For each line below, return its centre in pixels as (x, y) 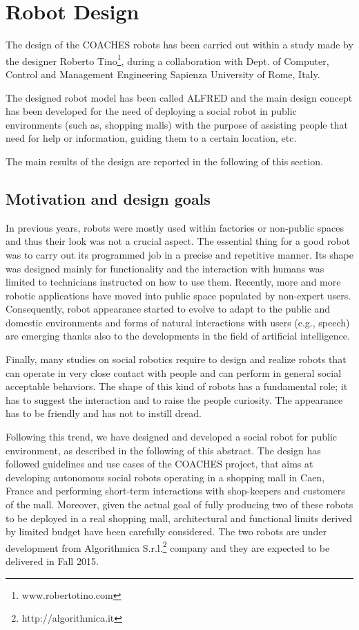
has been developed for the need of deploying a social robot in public (151, 111)
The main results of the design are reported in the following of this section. (164, 161)
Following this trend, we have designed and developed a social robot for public (172, 437)
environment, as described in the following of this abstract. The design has (163, 450)
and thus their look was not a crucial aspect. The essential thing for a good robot (178, 241)
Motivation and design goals (108, 198)
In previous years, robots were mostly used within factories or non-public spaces (175, 227)
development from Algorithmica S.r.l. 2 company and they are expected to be (168, 546)
